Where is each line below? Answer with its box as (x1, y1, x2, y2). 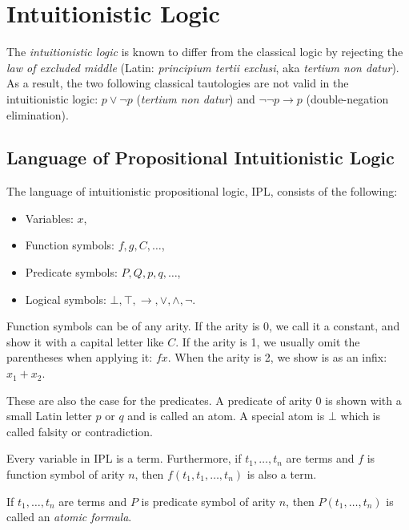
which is (340, 407, 380, 424)
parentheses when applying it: (6, 349, 153, 366)
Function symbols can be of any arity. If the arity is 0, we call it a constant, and (6, 318, 400, 334)
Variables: (25, 209, 74, 226)
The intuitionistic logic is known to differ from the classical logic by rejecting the (6, 43, 403, 60)
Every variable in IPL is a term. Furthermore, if (6, 450, 242, 467)
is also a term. (247, 466, 317, 483)
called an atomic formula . (6, 508, 132, 525)
